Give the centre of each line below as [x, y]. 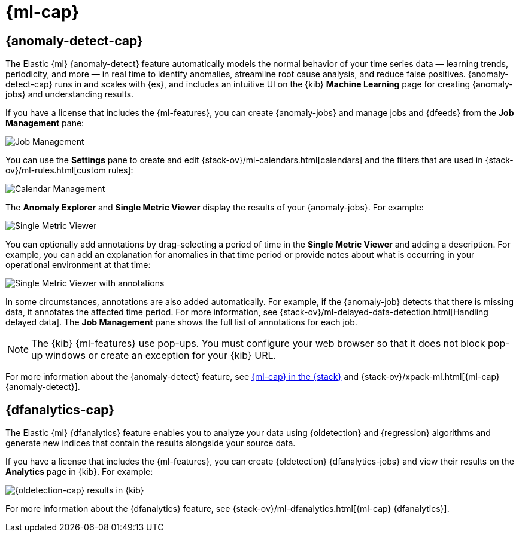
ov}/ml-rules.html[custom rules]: [69, 170]
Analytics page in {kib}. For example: [79, 472]
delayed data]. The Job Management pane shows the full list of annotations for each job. [181, 322]
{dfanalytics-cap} [60, 410]
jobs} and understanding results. [70, 94]
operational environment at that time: [78, 265]
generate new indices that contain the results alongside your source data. [151, 443]
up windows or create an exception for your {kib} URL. [154, 356]
